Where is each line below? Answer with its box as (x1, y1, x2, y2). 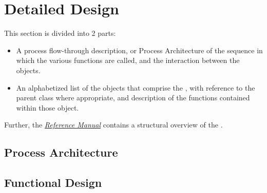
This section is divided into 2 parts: (4, 28, 116, 38)
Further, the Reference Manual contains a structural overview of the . (4, 119, 223, 130)
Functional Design (4, 175, 102, 190)
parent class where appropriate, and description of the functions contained (16, 92, 250, 103)
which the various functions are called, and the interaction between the (16, 55, 240, 66)
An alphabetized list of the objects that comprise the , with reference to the (16, 82, 255, 93)
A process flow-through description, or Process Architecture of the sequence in (16, 45, 263, 55)
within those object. (16, 102, 79, 113)
